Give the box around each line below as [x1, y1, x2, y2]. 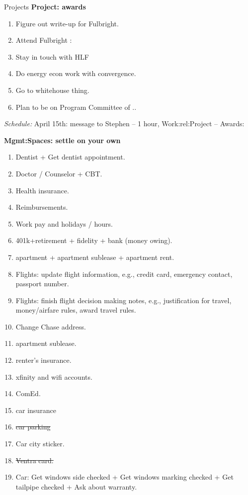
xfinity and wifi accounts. [15, 371, 92, 382]
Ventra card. [15, 455, 54, 465]
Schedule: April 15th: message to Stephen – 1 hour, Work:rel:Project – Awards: [4, 118, 245, 129]
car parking [15, 421, 51, 432]
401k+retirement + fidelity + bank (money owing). [15, 235, 172, 246]
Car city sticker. [15, 438, 65, 449]
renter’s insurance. [15, 355, 72, 365]
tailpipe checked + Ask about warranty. [15, 481, 137, 492]
